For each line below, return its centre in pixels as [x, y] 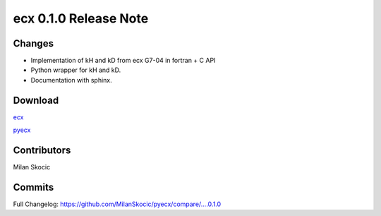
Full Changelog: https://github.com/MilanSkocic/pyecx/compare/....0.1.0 [117, 204]
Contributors [42, 150]
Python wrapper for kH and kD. [76, 70]
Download [36, 100]
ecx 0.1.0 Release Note [81, 18]
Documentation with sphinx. [71, 80]
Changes [34, 43]
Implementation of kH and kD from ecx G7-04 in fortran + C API [123, 61]
